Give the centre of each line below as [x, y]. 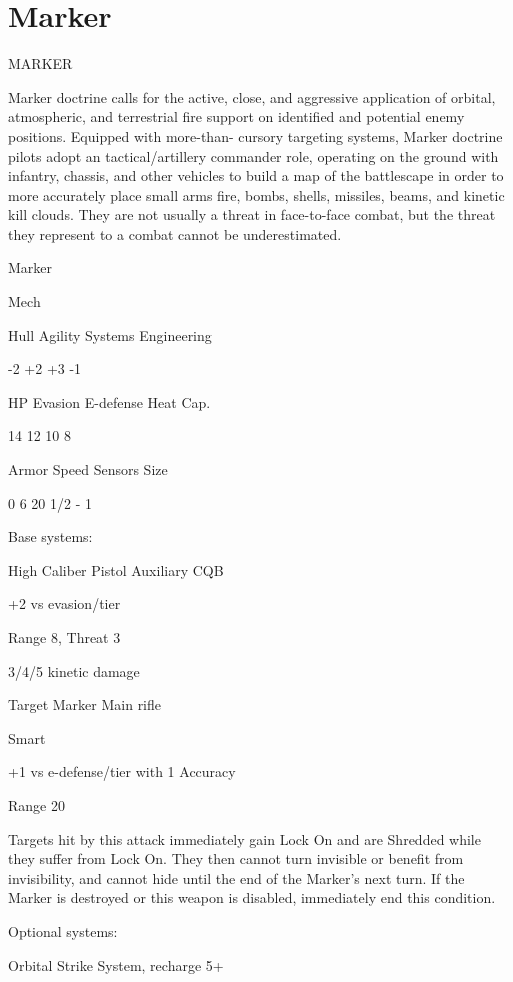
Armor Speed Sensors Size [88, 469]
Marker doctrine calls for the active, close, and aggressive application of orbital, [252, 96]
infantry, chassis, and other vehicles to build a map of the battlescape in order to [256, 175]
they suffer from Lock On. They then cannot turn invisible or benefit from [236, 858]
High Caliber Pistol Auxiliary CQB [116, 569]
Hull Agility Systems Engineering [110, 334]
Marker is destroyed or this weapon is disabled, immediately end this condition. [252, 897]
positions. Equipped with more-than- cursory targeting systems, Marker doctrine [255, 135]
